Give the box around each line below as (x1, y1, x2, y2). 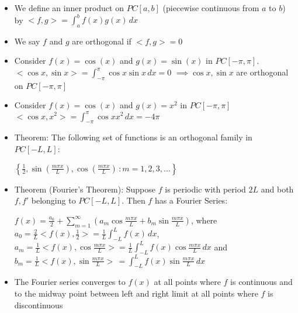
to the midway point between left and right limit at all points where (14, 287, 258, 300)
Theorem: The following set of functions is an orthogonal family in (14, 131, 252, 143)
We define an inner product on (14, 2, 124, 13)
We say (14, 35, 40, 47)
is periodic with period (165, 183, 246, 195)
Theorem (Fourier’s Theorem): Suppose (14, 183, 156, 195)
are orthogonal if (72, 35, 131, 47)
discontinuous (14, 298, 63, 311)
